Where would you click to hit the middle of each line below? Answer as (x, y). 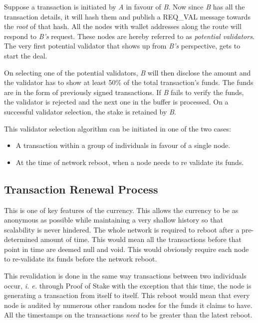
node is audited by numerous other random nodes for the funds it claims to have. (128, 305)
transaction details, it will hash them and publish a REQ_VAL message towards (127, 16)
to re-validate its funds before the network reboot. (81, 259)
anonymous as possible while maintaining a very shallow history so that (114, 220)
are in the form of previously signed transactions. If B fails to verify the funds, (124, 92)
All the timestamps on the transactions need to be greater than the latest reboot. (128, 315)
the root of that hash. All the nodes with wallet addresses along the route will (123, 26)
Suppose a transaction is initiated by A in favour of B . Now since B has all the (125, 6)
